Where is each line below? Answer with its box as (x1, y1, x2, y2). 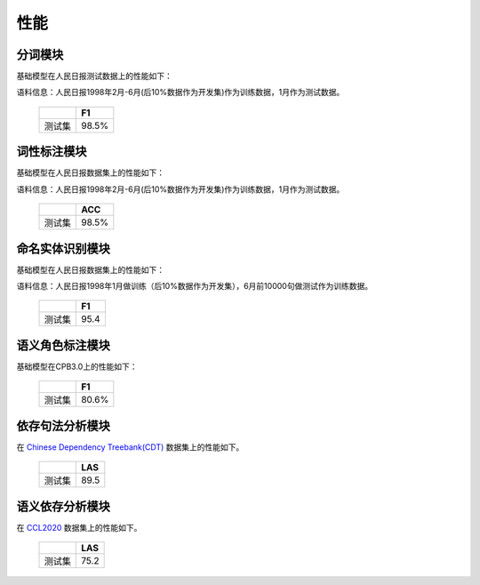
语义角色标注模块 (16, 338, 110, 353)
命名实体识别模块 (16, 241, 110, 256)
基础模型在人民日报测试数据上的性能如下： (16, 71, 172, 82)
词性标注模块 (16, 144, 87, 159)
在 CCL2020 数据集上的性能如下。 (16, 522, 142, 533)
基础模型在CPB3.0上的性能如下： (16, 361, 138, 372)
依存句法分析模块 (16, 418, 110, 433)
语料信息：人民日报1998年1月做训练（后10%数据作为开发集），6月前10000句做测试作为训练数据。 (16, 281, 373, 292)
